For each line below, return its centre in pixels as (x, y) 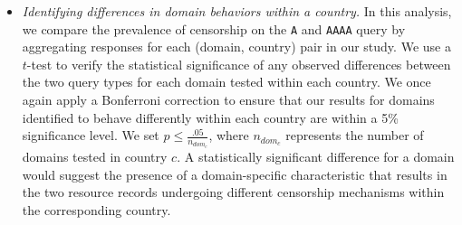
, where (229, 135)
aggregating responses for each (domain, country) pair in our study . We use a (236, 47)
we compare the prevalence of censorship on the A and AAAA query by (214, 28)
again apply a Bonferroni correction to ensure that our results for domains (228, 100)
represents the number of (355, 135)
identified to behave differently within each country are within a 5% (210, 117)
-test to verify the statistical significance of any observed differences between (239, 64)
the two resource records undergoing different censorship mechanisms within (233, 192)
